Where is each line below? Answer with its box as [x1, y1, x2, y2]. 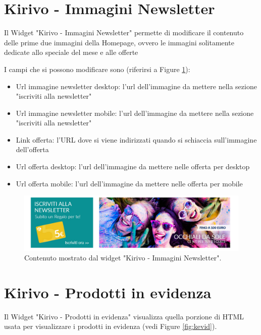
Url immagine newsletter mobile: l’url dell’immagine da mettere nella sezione [16, 107, 254, 118]
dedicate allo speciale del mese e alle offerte [4, 47, 138, 57]
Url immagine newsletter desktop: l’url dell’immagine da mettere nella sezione [16, 81, 257, 91]
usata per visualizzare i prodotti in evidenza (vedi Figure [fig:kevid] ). [4, 321, 217, 331]
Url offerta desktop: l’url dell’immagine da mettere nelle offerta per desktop [16, 161, 250, 172]
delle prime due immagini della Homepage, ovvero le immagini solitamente [4, 37, 234, 47]
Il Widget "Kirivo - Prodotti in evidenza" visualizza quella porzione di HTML [4, 311, 244, 321]
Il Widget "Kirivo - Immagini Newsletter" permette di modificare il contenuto [4, 27, 244, 38]
